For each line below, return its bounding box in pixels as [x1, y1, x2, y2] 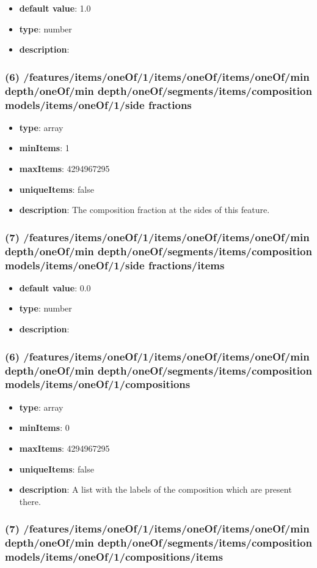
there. [19, 495, 41, 507]
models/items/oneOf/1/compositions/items [5, 549, 223, 564]
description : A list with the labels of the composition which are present [19, 483, 292, 496]
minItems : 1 [19, 141, 70, 154]
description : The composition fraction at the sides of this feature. [19, 203, 270, 216]
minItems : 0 [19, 421, 70, 434]
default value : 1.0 [19, 2, 91, 14]
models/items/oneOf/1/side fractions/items [5, 257, 225, 272]
